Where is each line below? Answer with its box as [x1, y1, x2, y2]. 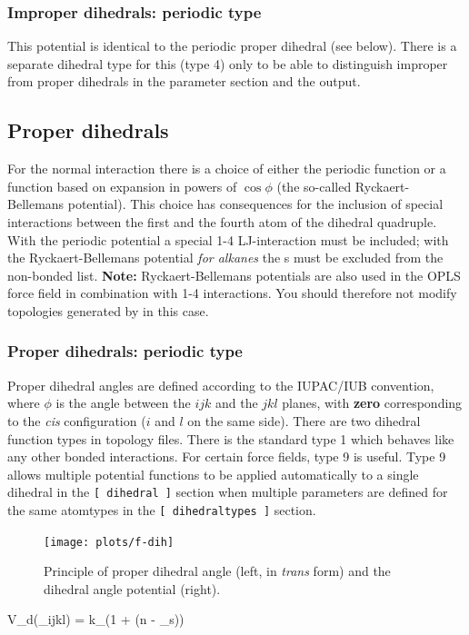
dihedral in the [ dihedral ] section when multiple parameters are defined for [7, 482, 448, 501]
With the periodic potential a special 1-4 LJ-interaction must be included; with [7, 230, 449, 249]
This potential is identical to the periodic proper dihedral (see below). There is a [7, 36, 457, 55]
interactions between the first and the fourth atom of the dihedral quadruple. [7, 212, 437, 231]
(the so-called [276, 176, 352, 195]
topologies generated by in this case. [7, 301, 209, 320]
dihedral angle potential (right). [44, 579, 221, 598]
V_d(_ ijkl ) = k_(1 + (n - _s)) [7, 610, 185, 629]
